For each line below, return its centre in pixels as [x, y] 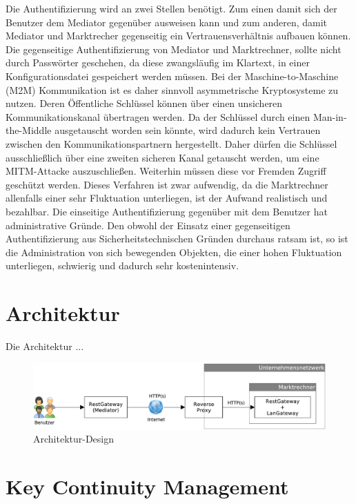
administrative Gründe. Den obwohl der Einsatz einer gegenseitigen [148, 225]
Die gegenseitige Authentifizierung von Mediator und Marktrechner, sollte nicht [174, 49]
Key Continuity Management [147, 486]
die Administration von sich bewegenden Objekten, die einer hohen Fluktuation [174, 252]
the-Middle [29, 130]
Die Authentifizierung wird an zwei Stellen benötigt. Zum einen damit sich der [171, 8]
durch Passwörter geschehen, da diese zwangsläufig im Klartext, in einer [158, 62]
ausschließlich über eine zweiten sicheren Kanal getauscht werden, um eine [162, 157]
